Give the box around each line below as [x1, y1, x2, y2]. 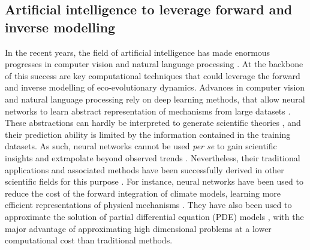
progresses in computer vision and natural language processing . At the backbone [5, 58, 303, 70]
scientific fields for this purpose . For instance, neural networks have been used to [5, 175, 303, 188]
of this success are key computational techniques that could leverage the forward [5, 69, 300, 82]
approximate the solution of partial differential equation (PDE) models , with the [5, 210, 304, 222]
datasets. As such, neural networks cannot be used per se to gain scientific [5, 140, 277, 152]
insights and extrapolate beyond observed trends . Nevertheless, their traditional [5, 151, 300, 164]
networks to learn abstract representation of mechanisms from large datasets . [5, 104, 291, 117]
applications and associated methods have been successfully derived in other [5, 163, 284, 176]
